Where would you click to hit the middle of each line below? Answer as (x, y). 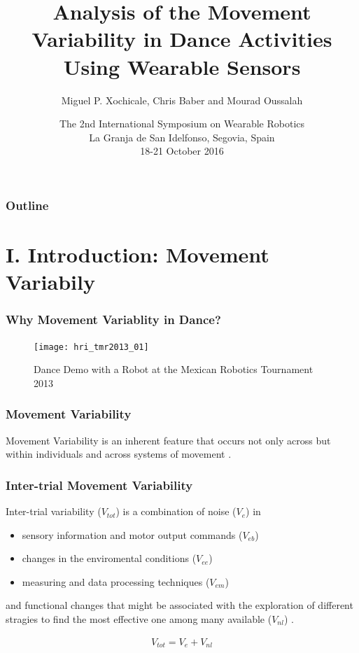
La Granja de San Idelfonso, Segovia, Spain (182, 137)
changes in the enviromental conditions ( (109, 558)
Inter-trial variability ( (54, 511)
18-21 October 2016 (182, 151)
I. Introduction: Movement (138, 254)
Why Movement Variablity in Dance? (113, 320)
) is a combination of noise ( (176, 511)
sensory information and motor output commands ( (132, 534)
